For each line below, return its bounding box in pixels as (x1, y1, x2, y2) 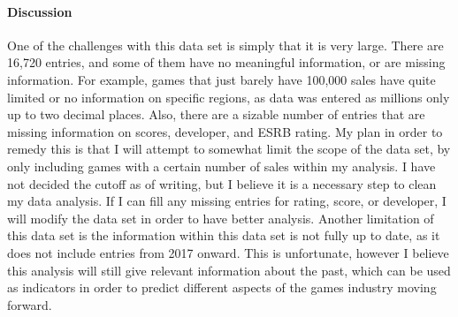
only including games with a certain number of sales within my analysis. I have (7, 156, 436, 175)
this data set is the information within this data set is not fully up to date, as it (7, 226, 440, 245)
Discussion (7, 2, 73, 20)
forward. (7, 295, 52, 313)
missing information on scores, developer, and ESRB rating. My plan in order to (7, 122, 443, 140)
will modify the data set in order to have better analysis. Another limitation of (7, 208, 434, 227)
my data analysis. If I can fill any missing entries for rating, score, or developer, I (7, 192, 447, 210)
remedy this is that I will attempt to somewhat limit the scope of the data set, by (7, 140, 451, 158)
